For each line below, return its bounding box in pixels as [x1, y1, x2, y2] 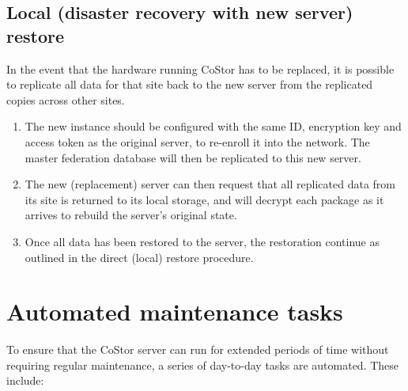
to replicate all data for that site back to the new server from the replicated [6, 76, 373, 93]
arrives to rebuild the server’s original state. [25, 207, 237, 223]
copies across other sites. [6, 91, 125, 108]
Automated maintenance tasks [6, 295, 343, 328]
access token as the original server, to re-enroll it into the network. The [25, 133, 370, 150]
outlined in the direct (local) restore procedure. [25, 249, 254, 265]
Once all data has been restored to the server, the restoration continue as [25, 233, 380, 249]
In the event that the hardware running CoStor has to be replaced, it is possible [6, 60, 395, 77]
